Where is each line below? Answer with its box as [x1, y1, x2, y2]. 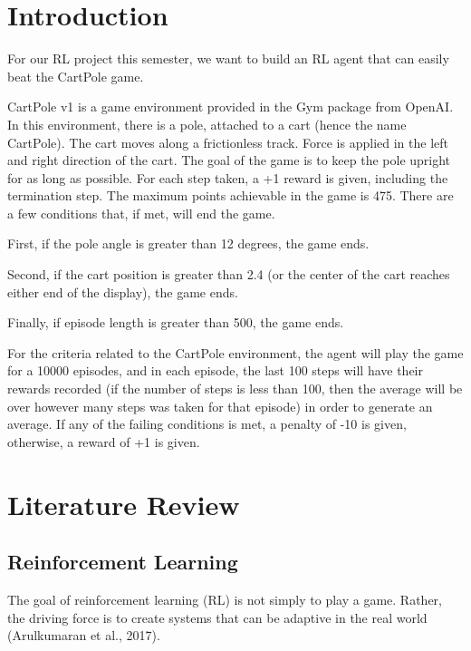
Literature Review [7, 485, 240, 522]
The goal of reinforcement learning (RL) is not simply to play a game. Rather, [7, 589, 442, 608]
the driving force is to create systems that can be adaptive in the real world [7, 607, 428, 627]
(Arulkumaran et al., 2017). [7, 626, 160, 645]
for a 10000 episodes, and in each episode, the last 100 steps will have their [7, 361, 424, 380]
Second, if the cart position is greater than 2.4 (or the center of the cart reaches [7, 265, 450, 284]
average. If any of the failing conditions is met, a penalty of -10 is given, [7, 414, 407, 433]
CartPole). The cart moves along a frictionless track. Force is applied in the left [7, 132, 448, 151]
